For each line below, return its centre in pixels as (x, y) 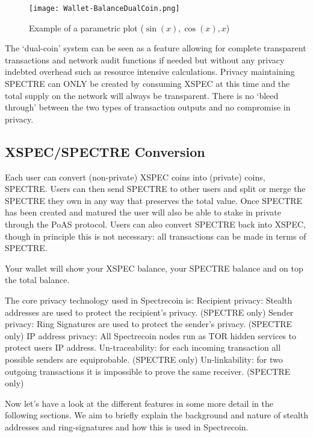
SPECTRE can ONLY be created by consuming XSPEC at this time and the (147, 84)
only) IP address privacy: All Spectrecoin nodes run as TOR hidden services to (151, 335)
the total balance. (37, 280)
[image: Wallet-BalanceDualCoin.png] (104, 8)
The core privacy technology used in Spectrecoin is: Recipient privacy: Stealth (149, 300)
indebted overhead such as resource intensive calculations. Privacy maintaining (150, 72)
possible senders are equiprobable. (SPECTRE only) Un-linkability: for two (144, 359)
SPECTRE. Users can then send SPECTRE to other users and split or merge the (155, 189)
